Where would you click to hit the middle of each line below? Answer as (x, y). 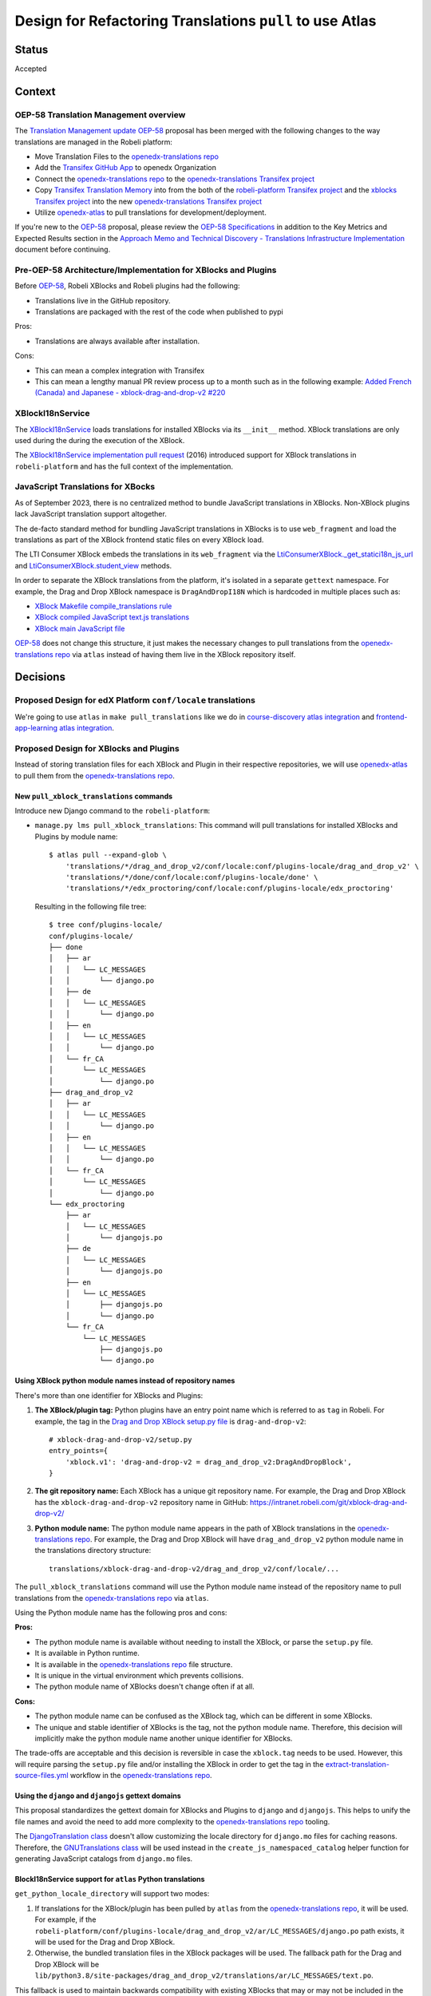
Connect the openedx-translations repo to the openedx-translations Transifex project (175, 179)
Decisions (40, 677)
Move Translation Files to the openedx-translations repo (127, 156)
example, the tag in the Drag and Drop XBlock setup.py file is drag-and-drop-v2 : (170, 1421)
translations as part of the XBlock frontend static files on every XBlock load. (139, 540)
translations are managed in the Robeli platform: (94, 142)
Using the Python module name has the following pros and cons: (121, 1612)
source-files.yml (42, 1776)
